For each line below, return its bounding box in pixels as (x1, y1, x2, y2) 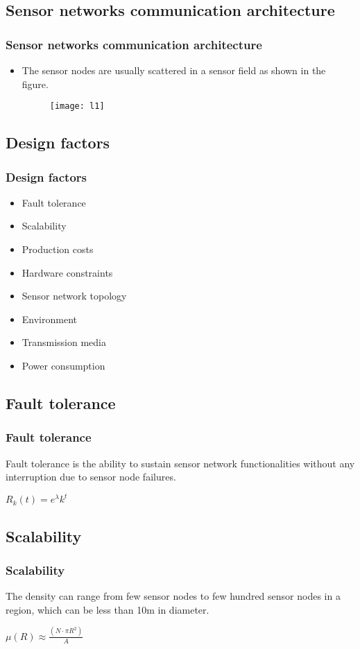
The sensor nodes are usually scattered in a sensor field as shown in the (22, 63, 326, 77)
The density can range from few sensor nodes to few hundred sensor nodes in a (6, 589, 341, 603)
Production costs (22, 242, 94, 257)
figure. (22, 76, 49, 91)
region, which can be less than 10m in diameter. (6, 602, 209, 616)
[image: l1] (49, 101, 105, 112)
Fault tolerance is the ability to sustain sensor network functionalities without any (6, 456, 355, 470)
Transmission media (22, 335, 107, 349)
